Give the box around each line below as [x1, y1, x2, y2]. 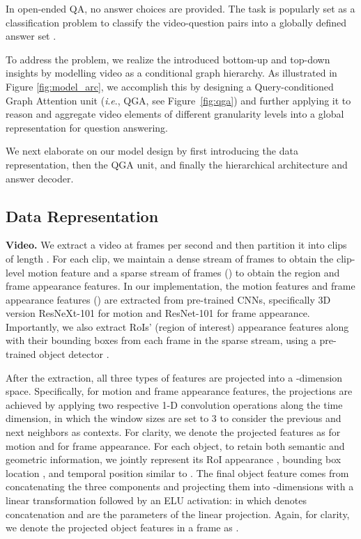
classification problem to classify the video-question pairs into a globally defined [6, 15, 347, 29]
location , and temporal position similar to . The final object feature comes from [6, 465, 349, 480]
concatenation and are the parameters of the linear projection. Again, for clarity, [6, 506, 350, 521]
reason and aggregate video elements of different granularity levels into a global [6, 107, 344, 121]
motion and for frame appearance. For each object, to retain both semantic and [6, 438, 345, 453]
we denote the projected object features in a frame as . [6, 520, 239, 535]
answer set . [6, 29, 56, 43]
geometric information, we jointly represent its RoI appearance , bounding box [6, 452, 341, 467]
